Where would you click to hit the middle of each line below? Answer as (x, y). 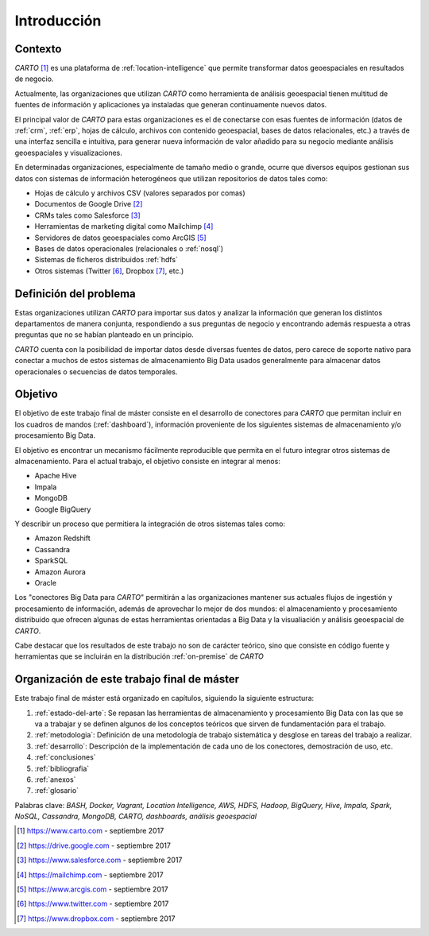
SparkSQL (51, 561)
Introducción (58, 21)
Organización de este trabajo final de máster (127, 679)
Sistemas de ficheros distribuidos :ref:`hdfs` (106, 260)
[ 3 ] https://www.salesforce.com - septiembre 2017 (100, 860)
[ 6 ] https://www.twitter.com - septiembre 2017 (93, 904)
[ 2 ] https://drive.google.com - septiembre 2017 (94, 845)
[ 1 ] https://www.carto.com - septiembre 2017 (91, 831)
